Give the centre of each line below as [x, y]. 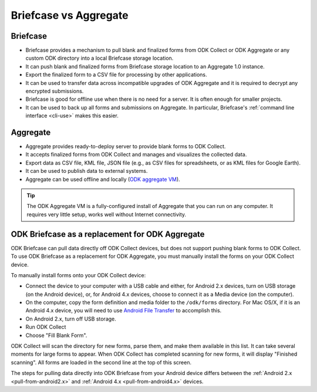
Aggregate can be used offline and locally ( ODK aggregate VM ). [103, 179]
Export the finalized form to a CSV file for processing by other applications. [117, 75]
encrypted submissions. [55, 91]
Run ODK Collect [46, 327]
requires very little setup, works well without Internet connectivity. [107, 214]
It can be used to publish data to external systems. [87, 171]
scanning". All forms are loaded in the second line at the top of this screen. [101, 362]
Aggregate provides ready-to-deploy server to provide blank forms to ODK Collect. [126, 146]
